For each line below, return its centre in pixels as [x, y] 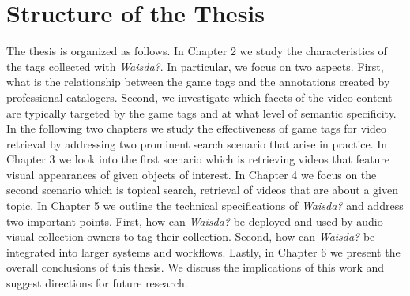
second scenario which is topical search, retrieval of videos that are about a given [202, 190]
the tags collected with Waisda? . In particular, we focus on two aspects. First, [195, 66]
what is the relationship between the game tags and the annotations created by [198, 82]
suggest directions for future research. [97, 283]
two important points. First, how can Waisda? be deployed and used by [180, 221]
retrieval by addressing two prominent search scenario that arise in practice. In [197, 143]
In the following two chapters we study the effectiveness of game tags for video [197, 128]
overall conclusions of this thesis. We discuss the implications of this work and [196, 267]
